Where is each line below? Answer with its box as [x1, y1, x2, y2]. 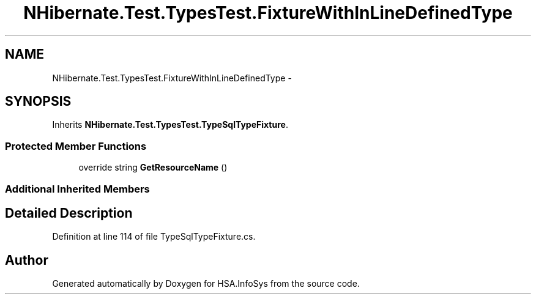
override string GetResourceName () [78, 162, 228, 173]
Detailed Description [5, 205, 133, 221]
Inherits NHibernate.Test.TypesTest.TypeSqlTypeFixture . [52, 119, 288, 130]
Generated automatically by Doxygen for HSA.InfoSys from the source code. [52, 278, 360, 289]
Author [5, 252, 48, 268]
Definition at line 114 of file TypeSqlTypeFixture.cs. [52, 231, 256, 242]
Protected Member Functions [5, 139, 147, 152]
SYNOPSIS [5, 94, 72, 109]
